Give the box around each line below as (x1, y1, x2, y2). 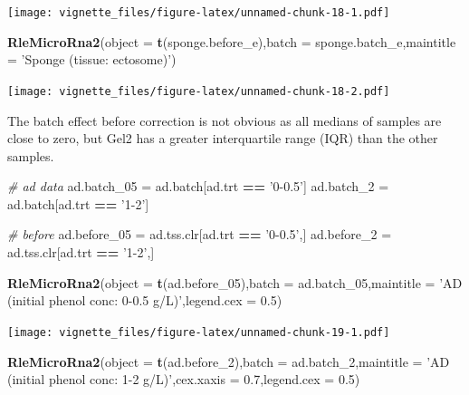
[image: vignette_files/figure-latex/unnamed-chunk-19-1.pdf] (7, 325, 390, 339)
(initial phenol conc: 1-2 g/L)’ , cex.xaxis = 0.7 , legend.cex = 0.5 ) (7, 370, 360, 389)
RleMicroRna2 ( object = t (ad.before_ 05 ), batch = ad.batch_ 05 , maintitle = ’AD (7, 273, 463, 292)
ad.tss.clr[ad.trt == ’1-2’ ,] (7, 243, 155, 262)
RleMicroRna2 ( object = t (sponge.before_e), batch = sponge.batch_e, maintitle (7, 32, 456, 51)
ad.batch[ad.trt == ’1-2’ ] (7, 194, 149, 213)
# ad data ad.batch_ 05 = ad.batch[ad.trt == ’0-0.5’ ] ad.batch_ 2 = (7, 177, 389, 196)
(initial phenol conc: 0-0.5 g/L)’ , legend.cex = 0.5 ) (7, 291, 282, 310)
